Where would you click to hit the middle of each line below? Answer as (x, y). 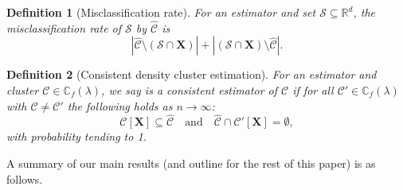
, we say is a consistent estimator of (190, 90)
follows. (25, 178)
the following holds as (120, 105)
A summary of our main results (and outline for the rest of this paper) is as (191, 163)
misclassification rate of (64, 27)
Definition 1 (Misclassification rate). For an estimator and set (161, 12)
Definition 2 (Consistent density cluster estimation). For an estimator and (192, 74)
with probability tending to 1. (76, 136)
